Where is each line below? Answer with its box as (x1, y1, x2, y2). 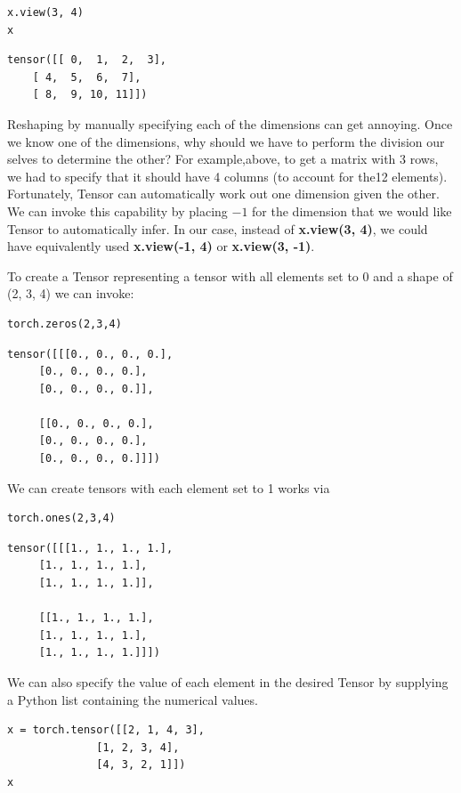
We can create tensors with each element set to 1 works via (7, 478, 330, 497)
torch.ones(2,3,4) (7, 512, 116, 525)
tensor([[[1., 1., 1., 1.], (7, 541, 174, 554)
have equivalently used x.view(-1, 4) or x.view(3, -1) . (7, 237, 315, 255)
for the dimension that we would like (252, 201, 452, 220)
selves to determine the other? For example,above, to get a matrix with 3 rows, (7, 150, 439, 168)
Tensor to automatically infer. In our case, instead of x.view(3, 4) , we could (7, 219, 428, 238)
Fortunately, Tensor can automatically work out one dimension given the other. (7, 184, 440, 203)
